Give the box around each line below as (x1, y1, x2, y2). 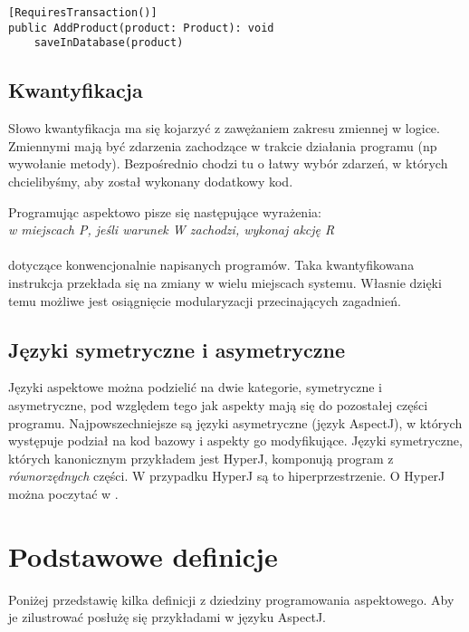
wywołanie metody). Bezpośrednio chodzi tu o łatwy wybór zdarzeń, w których (8, 154, 448, 173)
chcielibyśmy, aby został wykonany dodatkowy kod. (8, 171, 293, 190)
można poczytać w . (8, 484, 119, 503)
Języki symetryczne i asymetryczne (8, 335, 346, 363)
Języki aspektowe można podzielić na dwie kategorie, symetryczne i (8, 378, 382, 397)
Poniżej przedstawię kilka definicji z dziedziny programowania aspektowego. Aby (8, 589, 455, 608)
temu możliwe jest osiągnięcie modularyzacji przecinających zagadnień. (8, 291, 401, 310)
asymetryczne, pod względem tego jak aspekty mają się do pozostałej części (8, 395, 428, 414)
